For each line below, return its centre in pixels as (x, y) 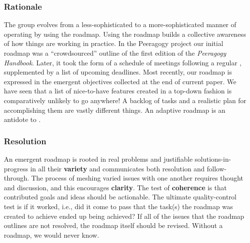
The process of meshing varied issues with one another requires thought (137, 178)
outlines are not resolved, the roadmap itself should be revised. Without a (113, 225)
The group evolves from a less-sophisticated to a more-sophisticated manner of (120, 24)
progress (16, 168)
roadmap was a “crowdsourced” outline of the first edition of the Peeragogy (115, 53)
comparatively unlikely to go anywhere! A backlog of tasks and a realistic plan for (125, 100)
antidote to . (22, 119)
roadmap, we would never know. (51, 235)
